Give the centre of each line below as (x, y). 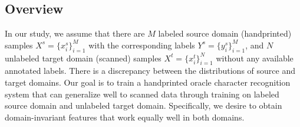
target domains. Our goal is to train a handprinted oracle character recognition (148, 82)
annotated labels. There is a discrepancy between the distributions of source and (150, 71)
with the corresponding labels (142, 45)
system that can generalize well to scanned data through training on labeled (142, 94)
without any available (255, 58)
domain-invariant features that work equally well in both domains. (125, 117)
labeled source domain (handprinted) (225, 33)
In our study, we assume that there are (75, 33)
